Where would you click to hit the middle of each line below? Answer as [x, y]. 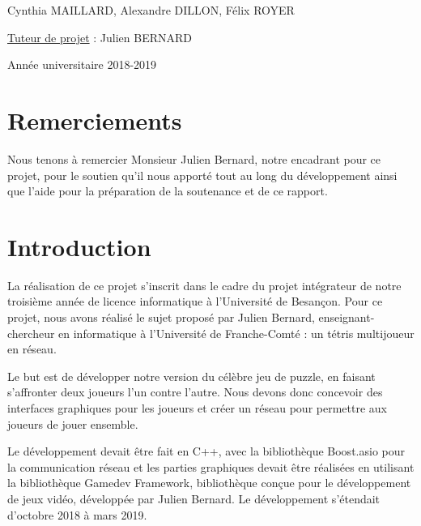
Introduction [79, 246]
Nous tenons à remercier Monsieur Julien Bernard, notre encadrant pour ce [194, 158]
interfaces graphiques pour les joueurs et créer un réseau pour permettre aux [197, 407]
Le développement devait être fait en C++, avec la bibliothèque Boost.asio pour [206, 451]
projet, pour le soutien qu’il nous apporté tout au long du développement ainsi [202, 175]
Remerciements [95, 120]
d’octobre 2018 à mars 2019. [77, 514]
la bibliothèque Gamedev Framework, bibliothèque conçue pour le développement [209, 483]
